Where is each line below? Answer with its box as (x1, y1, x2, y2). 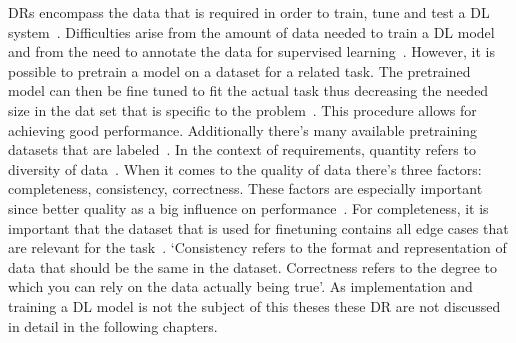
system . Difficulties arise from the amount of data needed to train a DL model (8, 21, 495, 42)
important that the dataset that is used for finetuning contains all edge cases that (8, 217, 509, 238)
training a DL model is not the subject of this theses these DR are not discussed (8, 295, 501, 316)
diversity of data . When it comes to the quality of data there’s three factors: (8, 158, 482, 179)
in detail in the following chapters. (8, 315, 218, 336)
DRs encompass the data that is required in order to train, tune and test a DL (8, 2, 490, 22)
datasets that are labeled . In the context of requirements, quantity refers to (8, 139, 476, 160)
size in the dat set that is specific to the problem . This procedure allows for (8, 99, 477, 120)
